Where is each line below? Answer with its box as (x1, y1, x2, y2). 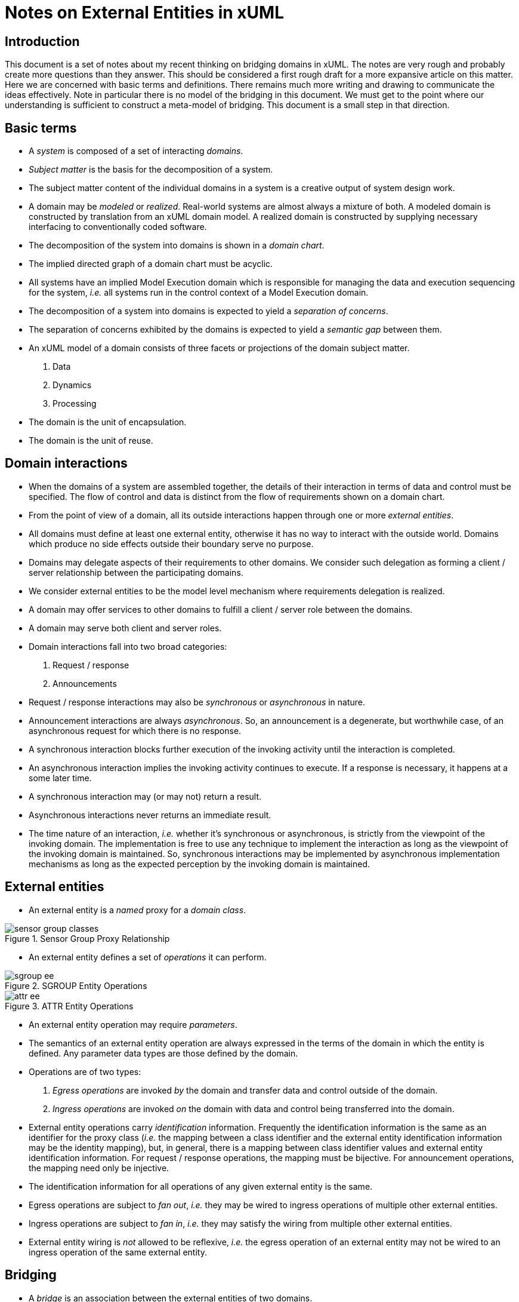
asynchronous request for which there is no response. (29, 725, 242, 736)
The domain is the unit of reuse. (29, 435, 153, 446)
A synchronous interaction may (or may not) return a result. (29, 791, 262, 802)
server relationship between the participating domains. (29, 567, 243, 578)
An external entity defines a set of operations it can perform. (29, 951, 267, 962)
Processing (52, 398, 97, 409)
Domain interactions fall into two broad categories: (29, 641, 227, 652)
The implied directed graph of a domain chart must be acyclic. (29, 259, 273, 269)
